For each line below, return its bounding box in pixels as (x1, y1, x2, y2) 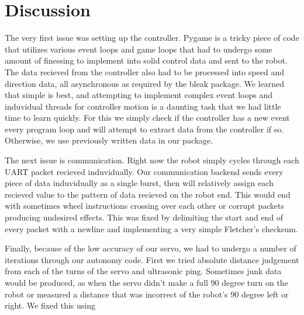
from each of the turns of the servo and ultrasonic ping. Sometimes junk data (5, 265, 282, 277)
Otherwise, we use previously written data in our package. (5, 134, 213, 146)
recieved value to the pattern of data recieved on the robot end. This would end (5, 188, 291, 200)
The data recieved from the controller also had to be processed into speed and (5, 65, 285, 78)
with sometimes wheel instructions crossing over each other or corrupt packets (5, 199, 284, 212)
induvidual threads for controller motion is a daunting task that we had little (5, 100, 281, 112)
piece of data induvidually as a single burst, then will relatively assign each (5, 177, 274, 189)
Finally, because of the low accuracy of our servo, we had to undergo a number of (5, 242, 296, 254)
